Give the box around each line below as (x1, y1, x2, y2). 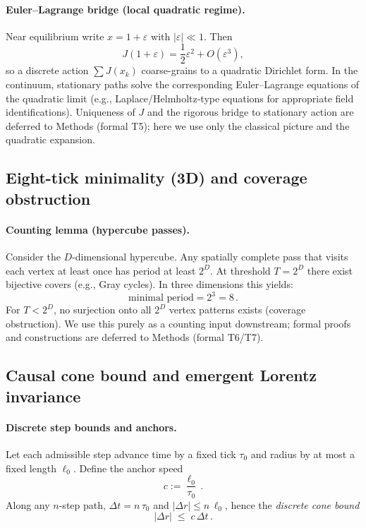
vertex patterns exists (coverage (169, 302, 306, 317)
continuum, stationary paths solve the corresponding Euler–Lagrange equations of (6, 77, 360, 92)
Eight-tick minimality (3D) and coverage (6, 167, 307, 188)
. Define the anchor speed (73, 460, 183, 475)
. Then (203, 28, 233, 43)
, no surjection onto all (53, 302, 152, 317)
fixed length (6, 460, 56, 475)
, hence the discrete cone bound (224, 497, 360, 512)
